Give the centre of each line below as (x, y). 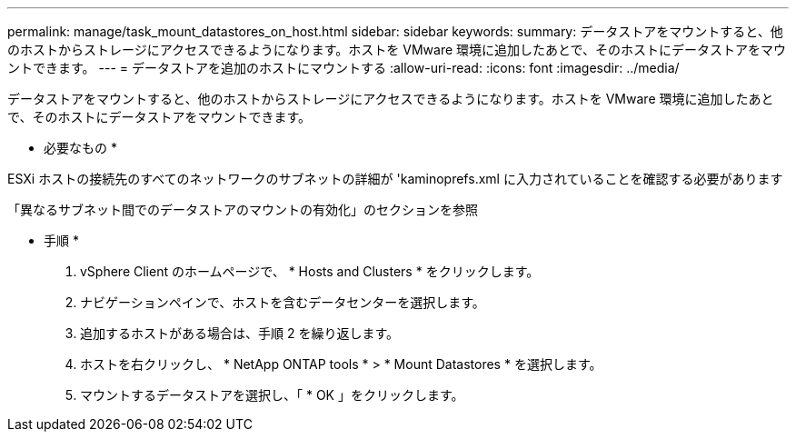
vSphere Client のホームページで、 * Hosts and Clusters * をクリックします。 (310, 271)
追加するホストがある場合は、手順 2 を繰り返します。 (240, 333)
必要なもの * (80, 148)
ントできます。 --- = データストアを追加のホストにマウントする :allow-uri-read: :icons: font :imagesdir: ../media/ (343, 68)
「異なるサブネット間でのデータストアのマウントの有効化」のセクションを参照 (243, 210)
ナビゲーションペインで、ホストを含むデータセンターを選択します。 (283, 302)
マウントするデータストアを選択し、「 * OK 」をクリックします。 (272, 395)
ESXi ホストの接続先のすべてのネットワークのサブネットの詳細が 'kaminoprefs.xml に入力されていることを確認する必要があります (395, 179)
